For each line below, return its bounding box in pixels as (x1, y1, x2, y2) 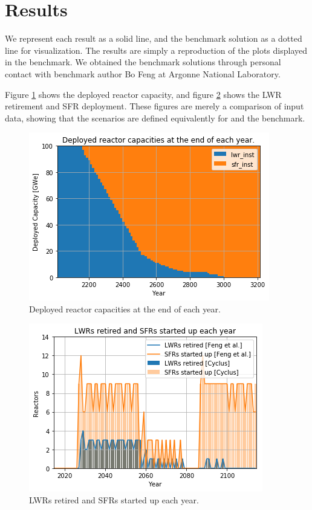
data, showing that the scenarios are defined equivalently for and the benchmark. (5, 111, 305, 124)
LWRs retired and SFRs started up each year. (29, 494, 199, 506)
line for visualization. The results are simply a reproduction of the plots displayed (5, 44, 308, 56)
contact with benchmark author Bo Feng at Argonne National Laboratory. (5, 67, 281, 80)
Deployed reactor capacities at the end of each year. (29, 302, 221, 315)
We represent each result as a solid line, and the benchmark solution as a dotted (5, 32, 302, 45)
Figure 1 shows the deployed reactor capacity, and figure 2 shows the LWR (5, 88, 282, 100)
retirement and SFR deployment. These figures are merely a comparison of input (5, 100, 304, 112)
